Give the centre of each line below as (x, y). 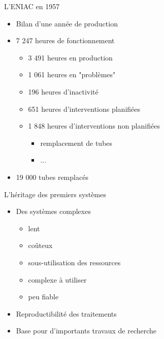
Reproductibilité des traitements (66, 313)
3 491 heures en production (70, 57)
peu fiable (43, 297)
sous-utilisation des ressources (74, 262)
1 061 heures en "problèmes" (72, 74)
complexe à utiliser (57, 279)
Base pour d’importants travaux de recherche (86, 331)
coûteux (40, 245)
